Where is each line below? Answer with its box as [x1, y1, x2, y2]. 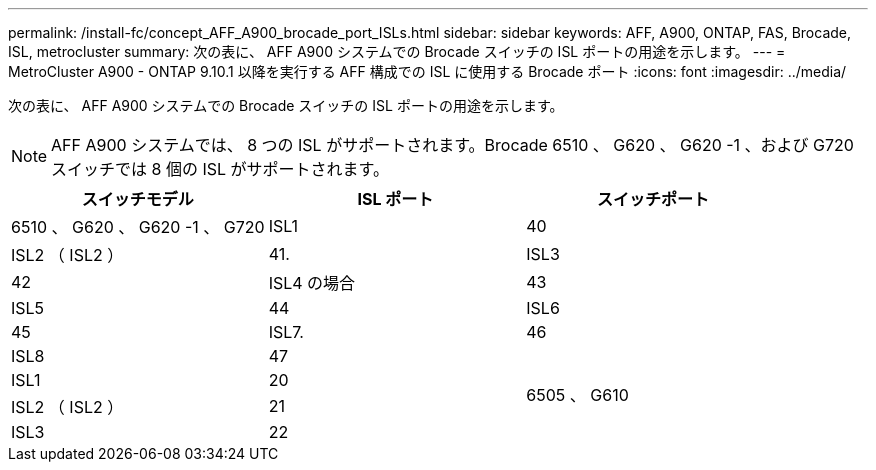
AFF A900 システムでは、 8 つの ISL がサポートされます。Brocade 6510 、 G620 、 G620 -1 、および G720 [51, 135, 854, 155]
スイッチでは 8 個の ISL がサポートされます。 [51, 159, 389, 179]
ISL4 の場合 [268, 273, 356, 293]
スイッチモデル [81, 189, 194, 209]
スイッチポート [597, 189, 710, 209]
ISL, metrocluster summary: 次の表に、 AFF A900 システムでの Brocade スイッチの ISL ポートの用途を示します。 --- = [8, 43, 786, 60]
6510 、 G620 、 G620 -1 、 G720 [11, 217, 265, 237]
